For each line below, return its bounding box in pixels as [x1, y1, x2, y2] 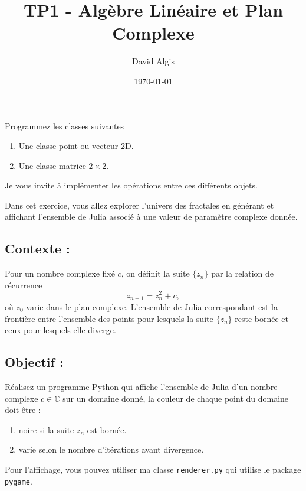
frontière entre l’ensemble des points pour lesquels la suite [5, 312, 213, 324]
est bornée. [87, 423, 127, 435]
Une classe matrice [18, 159, 86, 171]
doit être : [5, 404, 41, 416]
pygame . [5, 474, 32, 487]
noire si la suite [18, 423, 74, 435]
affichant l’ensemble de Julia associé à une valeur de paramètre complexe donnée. [5, 210, 298, 223]
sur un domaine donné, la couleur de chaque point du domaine [62, 392, 289, 404]
